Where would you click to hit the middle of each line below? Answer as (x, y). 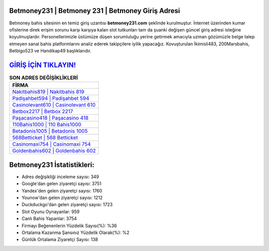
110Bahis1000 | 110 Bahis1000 (47, 125)
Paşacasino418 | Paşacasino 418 (50, 118)
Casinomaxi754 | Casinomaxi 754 (52, 144)
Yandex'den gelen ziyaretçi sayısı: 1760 (62, 191)
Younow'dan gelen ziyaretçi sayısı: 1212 (62, 198)
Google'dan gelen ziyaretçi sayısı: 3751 (62, 184)
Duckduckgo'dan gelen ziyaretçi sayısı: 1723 (67, 205)
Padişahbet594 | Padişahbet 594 (51, 98)
